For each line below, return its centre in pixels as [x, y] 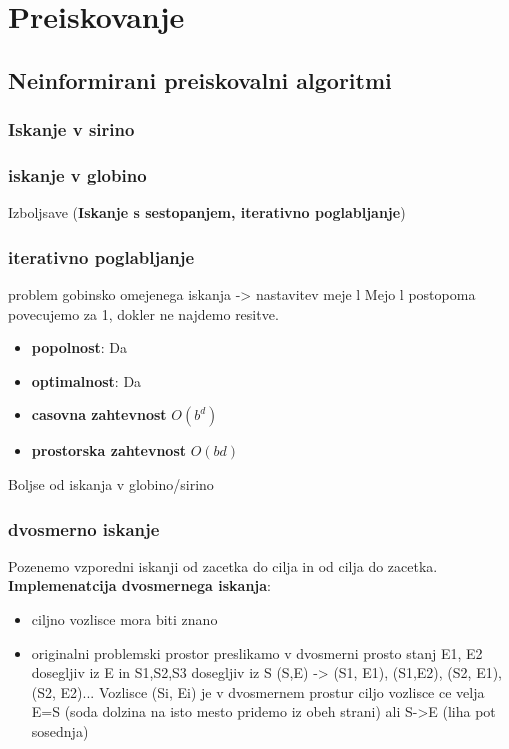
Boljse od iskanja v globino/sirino [111, 484]
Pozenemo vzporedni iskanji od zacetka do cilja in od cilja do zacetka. [223, 565]
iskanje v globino [77, 174]
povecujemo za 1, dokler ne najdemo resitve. [143, 313]
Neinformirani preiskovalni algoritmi [200, 79]
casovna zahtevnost [99, 414]
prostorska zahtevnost [108, 450]
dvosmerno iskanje [84, 528]
